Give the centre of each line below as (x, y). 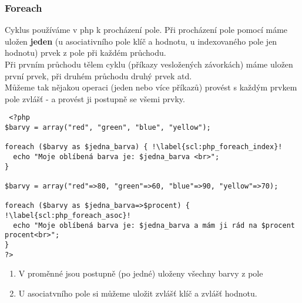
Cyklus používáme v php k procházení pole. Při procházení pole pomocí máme (146, 30)
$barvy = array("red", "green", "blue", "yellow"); (108, 128)
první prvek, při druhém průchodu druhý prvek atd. (98, 75)
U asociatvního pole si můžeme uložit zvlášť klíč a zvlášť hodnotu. (138, 293)
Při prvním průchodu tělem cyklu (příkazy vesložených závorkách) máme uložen (149, 64)
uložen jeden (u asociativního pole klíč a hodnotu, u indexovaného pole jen (141, 41)
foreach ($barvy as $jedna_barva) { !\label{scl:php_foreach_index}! (144, 147)
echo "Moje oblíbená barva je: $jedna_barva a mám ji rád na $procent (154, 225)
